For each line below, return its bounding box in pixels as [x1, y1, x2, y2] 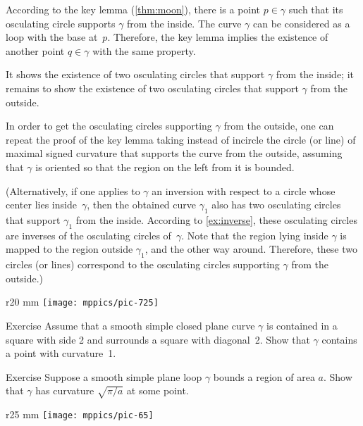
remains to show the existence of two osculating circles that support [6, 80, 299, 95]
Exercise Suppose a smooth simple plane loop [6, 369, 202, 384]
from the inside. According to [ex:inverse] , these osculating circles [75, 212, 357, 227]
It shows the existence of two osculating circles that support [6, 67, 265, 82]
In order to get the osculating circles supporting [6, 118, 212, 133]
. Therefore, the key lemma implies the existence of [107, 30, 328, 44]
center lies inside [6, 197, 77, 212]
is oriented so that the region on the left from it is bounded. [35, 159, 295, 174]
